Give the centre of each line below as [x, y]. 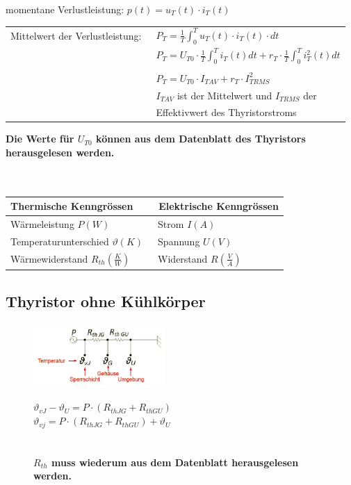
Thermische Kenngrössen [72, 206]
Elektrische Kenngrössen [219, 206]
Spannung [179, 241]
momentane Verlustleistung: [65, 9]
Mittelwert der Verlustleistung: [76, 36]
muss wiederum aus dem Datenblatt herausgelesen [175, 462]
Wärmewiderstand [49, 258]
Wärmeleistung [42, 224]
